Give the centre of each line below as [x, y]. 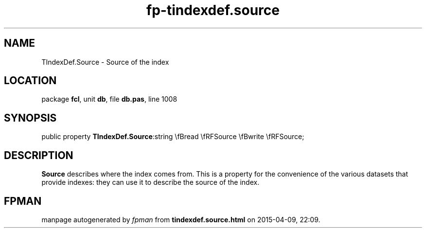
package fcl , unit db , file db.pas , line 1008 [109, 99]
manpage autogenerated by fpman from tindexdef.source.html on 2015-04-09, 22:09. [181, 219]
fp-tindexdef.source [213, 10]
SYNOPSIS [30, 118]
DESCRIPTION [39, 155]
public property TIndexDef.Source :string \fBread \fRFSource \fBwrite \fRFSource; [173, 137]
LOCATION [30, 81]
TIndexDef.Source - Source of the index [105, 62]
